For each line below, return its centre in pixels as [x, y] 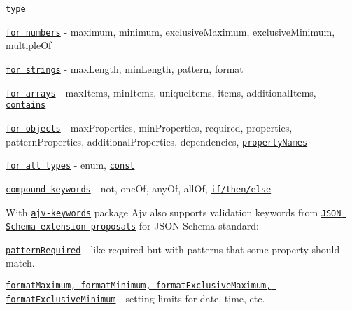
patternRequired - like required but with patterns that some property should [173, 249]
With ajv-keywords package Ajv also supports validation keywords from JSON [174, 212]
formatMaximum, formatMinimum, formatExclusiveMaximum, [139, 286]
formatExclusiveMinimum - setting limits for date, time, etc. [135, 298]
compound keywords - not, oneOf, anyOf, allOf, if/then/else [139, 188]
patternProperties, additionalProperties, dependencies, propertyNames [157, 141]
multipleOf [29, 45]
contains [26, 105]
